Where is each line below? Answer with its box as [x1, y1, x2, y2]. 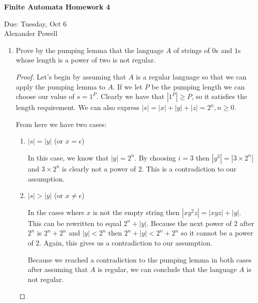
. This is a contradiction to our [141, 163, 236, 173]
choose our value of [16, 91, 75, 101]
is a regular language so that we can [136, 71, 247, 81]
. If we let [113, 81, 143, 91]
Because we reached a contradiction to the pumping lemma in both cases [28, 254, 252, 264]
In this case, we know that [28, 152, 109, 162]
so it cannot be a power [181, 227, 253, 238]
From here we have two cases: [16, 118, 107, 129]
